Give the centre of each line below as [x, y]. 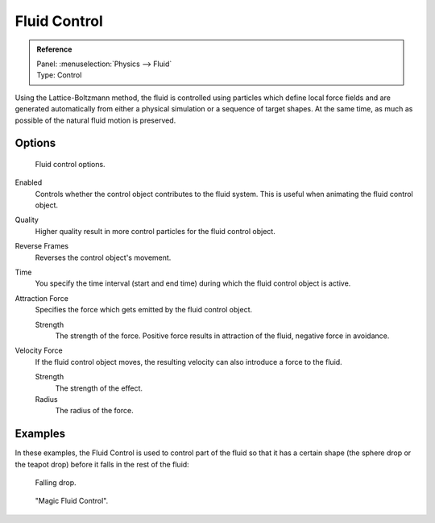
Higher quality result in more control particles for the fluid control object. [155, 231]
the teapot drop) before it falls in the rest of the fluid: [102, 464]
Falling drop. [56, 483]
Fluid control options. [70, 164]
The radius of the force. [94, 411]
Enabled [29, 182]
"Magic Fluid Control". [72, 501]
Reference [54, 49]
